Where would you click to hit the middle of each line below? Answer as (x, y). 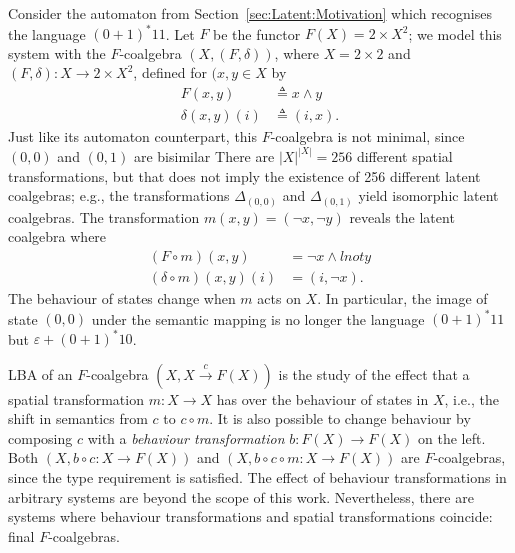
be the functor (257, 33)
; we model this (455, 33)
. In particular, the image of (402, 297)
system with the (57, 52)
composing (40, 437)
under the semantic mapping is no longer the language (258, 318)
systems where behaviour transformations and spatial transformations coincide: (250, 516)
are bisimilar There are (204, 155)
